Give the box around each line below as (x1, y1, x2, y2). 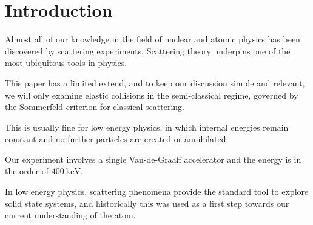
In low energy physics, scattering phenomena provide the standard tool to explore (5, 185, 309, 198)
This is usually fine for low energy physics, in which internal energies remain (5, 120, 289, 133)
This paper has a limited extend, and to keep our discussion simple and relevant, (5, 76, 305, 89)
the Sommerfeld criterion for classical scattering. (5, 100, 184, 113)
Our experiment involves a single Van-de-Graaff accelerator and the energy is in (5, 152, 301, 165)
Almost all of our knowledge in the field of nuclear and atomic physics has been (5, 33, 300, 45)
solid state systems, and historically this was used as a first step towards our (5, 197, 289, 209)
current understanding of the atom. (5, 209, 136, 221)
